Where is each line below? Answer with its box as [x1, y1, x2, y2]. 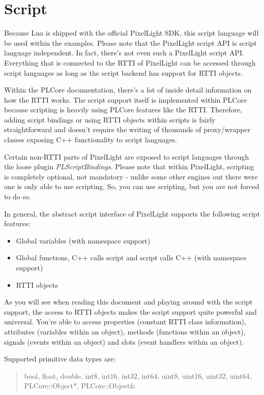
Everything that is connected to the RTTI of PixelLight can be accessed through [4, 57, 256, 68]
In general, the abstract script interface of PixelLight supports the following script [4, 208, 260, 219]
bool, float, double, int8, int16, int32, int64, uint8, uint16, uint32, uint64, [24, 370, 252, 381]
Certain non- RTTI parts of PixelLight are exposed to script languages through [4, 151, 249, 162]
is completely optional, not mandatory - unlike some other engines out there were [4, 171, 258, 181]
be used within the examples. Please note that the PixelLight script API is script [4, 37, 257, 48]
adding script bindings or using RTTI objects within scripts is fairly [4, 114, 216, 125]
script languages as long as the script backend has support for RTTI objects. [4, 67, 243, 78]
